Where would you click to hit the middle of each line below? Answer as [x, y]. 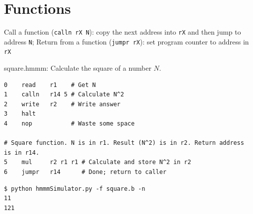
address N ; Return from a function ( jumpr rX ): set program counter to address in [126, 41]
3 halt [20, 114]
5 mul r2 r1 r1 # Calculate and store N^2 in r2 [98, 162]
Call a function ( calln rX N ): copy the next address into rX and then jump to [123, 32]
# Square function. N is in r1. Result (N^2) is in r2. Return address [124, 143]
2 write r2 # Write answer [62, 104]
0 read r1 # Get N [50, 85]
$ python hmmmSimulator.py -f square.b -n [75, 189]
